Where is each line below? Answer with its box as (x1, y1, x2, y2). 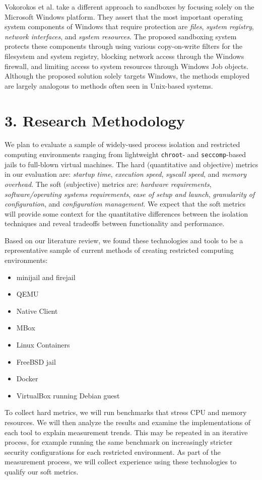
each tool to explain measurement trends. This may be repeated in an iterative (5, 427, 248, 437)
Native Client (16, 305, 58, 316)
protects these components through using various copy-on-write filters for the (5, 41, 243, 51)
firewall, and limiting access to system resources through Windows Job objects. (5, 60, 248, 71)
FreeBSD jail (16, 356, 56, 367)
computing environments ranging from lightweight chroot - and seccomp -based (5, 149, 246, 160)
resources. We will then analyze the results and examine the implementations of (5, 417, 251, 427)
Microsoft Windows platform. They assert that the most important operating (5, 11, 243, 22)
